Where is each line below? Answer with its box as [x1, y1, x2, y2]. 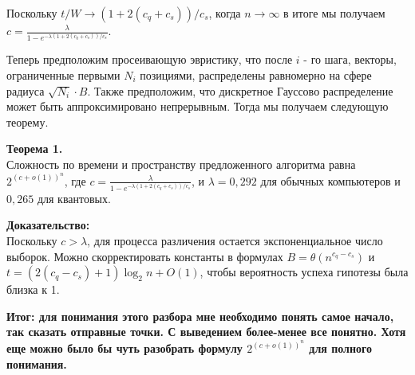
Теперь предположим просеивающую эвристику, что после [6, 51, 293, 68]
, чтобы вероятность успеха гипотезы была [200, 264, 409, 280]
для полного [309, 340, 373, 357]
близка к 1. [6, 281, 60, 298]
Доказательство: [6, 217, 90, 233]
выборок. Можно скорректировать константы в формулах [6, 248, 283, 264]
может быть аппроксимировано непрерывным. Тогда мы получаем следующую [6, 98, 389, 115]
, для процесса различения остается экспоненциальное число [87, 232, 383, 249]
